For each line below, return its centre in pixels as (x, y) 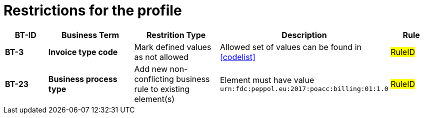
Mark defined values (173, 47)
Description (304, 35)
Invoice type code (83, 52)
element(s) (154, 99)
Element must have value (267, 80)
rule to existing (162, 89)
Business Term (90, 35)
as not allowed (161, 57)
